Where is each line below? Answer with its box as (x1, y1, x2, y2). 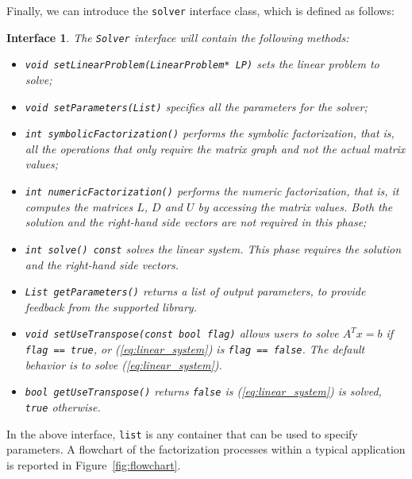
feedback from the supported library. (25, 298, 197, 315)
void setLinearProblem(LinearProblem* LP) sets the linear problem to (25, 56, 379, 72)
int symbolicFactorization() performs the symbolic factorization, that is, (25, 125, 395, 141)
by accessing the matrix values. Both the (198, 198, 393, 214)
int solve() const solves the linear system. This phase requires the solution (25, 240, 402, 257)
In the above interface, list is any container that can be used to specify (6, 425, 358, 442)
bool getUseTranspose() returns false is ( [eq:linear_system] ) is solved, (25, 383, 382, 400)
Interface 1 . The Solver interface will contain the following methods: (6, 29, 349, 45)
